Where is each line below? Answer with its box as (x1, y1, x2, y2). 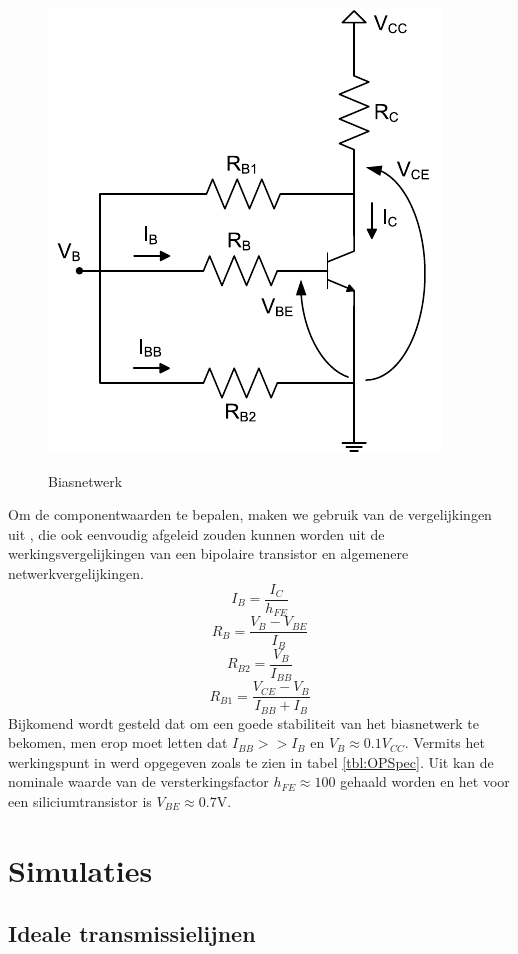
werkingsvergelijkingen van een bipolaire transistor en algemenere (8, 543, 409, 564)
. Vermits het (404, 732, 485, 753)
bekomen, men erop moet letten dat (8, 732, 228, 753)
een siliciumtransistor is (8, 791, 152, 811)
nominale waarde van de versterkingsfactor (8, 771, 269, 792)
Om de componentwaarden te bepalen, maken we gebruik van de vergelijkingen (8, 504, 492, 525)
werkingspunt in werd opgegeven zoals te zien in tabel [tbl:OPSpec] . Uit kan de (8, 751, 494, 772)
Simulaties (8, 849, 153, 890)
